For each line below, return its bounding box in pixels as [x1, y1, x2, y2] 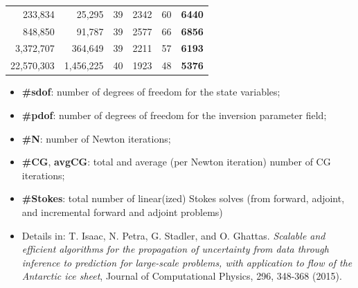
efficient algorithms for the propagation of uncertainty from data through [21, 242, 329, 256]
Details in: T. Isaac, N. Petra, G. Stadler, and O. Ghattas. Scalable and [21, 228, 325, 242]
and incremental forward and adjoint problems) [21, 204, 223, 219]
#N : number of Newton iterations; [21, 131, 171, 145]
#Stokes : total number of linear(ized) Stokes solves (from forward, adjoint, [21, 191, 345, 206]
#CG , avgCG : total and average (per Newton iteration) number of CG [21, 154, 331, 169]
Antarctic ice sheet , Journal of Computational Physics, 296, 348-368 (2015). [21, 269, 342, 283]
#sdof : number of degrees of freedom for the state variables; [21, 84, 280, 99]
